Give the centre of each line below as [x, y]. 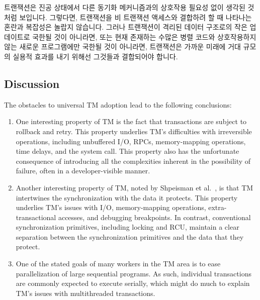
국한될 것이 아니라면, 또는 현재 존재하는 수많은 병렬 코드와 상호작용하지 [144, 36]
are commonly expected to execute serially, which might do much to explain [133, 283]
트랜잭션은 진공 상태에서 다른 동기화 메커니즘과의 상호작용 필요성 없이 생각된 [125, 7]
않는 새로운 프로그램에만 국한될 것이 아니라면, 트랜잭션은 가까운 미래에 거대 [122, 46]
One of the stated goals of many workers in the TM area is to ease [118, 264]
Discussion [32, 83]
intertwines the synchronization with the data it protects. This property [127, 197]
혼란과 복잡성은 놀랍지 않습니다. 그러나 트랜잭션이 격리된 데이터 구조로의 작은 [126, 27]
